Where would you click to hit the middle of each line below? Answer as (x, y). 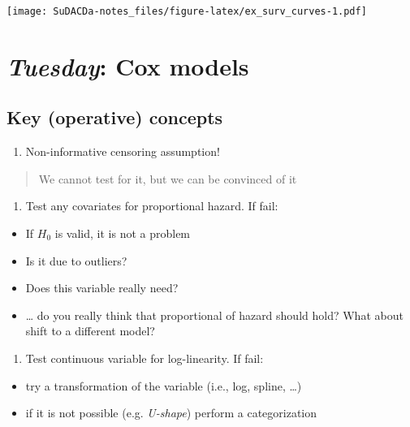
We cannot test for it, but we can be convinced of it (168, 178)
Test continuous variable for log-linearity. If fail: (145, 358)
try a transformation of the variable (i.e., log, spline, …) (164, 385)
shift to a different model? (90, 331)
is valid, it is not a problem (123, 233)
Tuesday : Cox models (128, 66)
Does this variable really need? (102, 288)
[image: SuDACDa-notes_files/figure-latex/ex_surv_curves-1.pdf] (187, 11)
